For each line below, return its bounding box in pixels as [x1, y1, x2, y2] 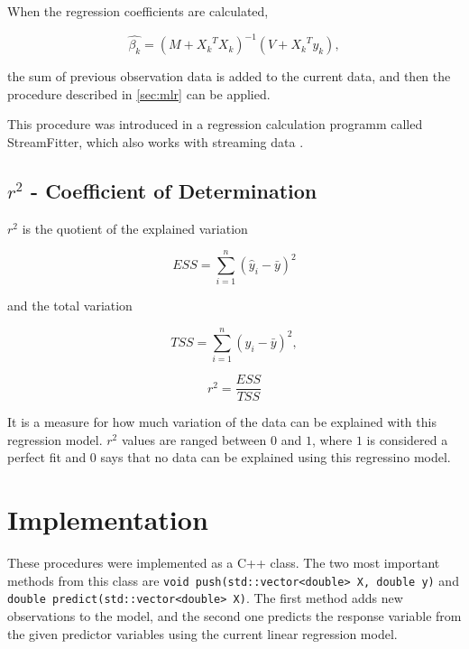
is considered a [366, 430, 448, 449]
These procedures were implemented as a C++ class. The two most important [7, 553, 440, 572]
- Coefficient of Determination [31, 176, 317, 204]
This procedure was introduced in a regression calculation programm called [7, 115, 423, 134]
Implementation [7, 501, 208, 538]
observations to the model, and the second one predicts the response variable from [7, 606, 462, 625]
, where [311, 430, 353, 449]
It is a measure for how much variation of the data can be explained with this [7, 413, 437, 431]
